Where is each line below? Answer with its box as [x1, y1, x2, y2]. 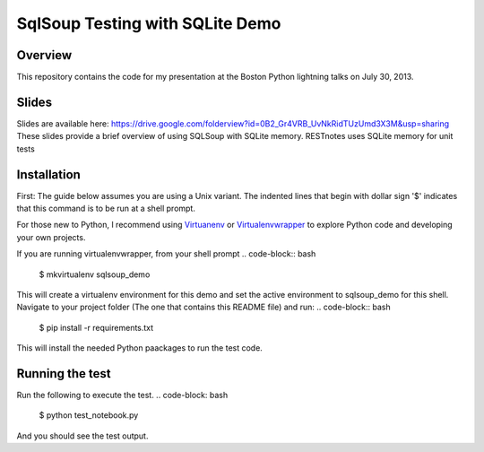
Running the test [16, 366, 111, 381]
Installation [16, 167, 81, 182]
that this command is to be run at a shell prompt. [16, 203, 196, 214]
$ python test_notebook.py [39, 410, 139, 421]
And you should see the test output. [16, 430, 149, 441]
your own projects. [16, 231, 86, 242]
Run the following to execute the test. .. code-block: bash [16, 390, 229, 401]
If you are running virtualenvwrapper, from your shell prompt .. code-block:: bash [16, 248, 316, 259]
